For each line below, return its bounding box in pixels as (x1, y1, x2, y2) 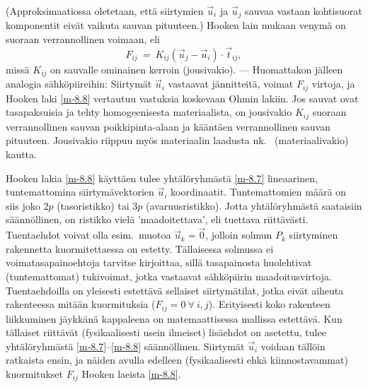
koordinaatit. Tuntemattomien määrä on (171, 184, 346, 199)
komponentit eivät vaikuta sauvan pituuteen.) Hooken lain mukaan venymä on (6, 18, 346, 32)
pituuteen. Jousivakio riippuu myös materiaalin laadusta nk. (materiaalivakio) (6, 133, 349, 148)
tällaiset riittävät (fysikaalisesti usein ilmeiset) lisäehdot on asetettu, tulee (6, 325, 326, 340)
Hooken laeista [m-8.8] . (81, 366, 181, 381)
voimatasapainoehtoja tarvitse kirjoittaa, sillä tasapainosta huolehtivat (6, 255, 312, 270)
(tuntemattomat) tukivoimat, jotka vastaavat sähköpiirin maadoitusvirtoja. (6, 268, 332, 283)
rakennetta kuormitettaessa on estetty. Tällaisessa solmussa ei (6, 241, 274, 256)
